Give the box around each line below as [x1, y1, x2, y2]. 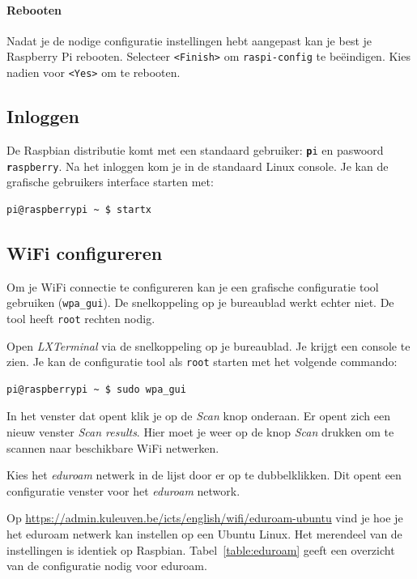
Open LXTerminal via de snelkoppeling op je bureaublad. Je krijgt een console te [6, 337, 411, 354]
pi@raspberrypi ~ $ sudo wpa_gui [6, 383, 186, 395]
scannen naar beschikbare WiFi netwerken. [6, 439, 219, 456]
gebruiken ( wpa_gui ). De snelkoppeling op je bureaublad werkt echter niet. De [6, 294, 394, 311]
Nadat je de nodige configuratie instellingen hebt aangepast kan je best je [6, 32, 372, 49]
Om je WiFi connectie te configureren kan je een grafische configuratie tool [6, 278, 379, 295]
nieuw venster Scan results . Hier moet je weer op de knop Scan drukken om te [6, 423, 394, 440]
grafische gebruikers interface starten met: [6, 173, 214, 190]
